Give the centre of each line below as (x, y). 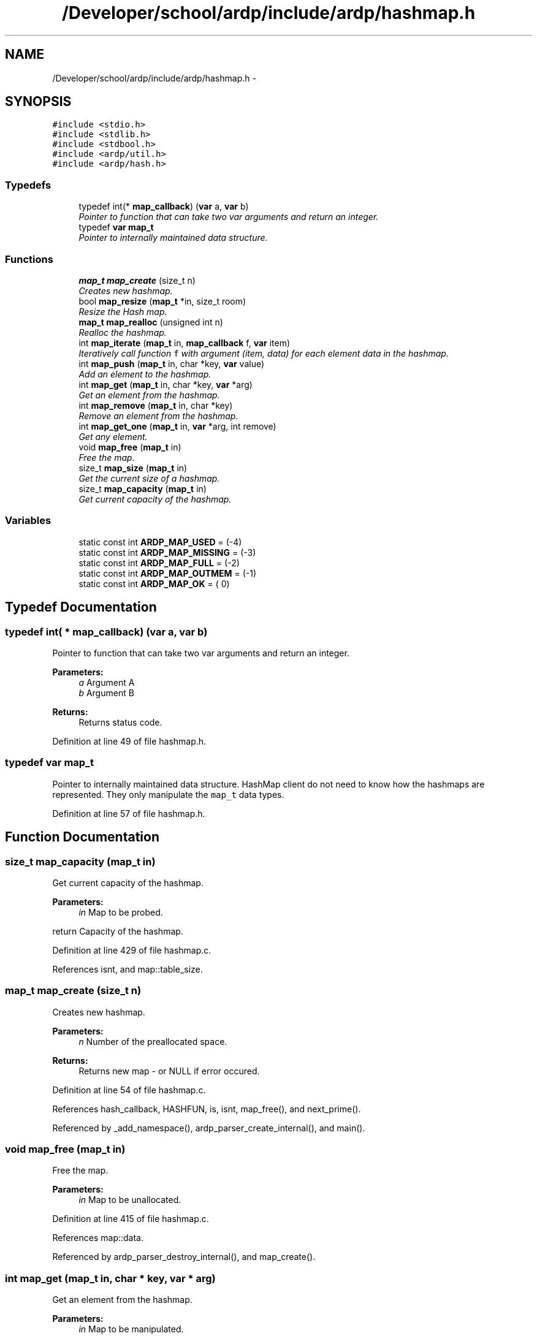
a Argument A (107, 682)
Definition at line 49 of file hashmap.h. (129, 741)
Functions (29, 259)
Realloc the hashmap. (123, 332)
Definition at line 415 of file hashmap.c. (131, 1219)
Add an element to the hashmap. (145, 374)
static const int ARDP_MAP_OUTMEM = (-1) (168, 573)
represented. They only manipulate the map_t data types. (168, 794)
